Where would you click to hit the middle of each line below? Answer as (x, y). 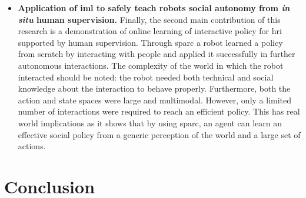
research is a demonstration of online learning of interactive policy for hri (150, 31)
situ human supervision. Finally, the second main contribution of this (149, 19)
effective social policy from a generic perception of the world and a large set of (159, 134)
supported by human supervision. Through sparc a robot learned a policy (150, 42)
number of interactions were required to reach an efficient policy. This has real (159, 111)
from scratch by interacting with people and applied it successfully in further (157, 54)
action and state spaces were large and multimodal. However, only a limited (155, 100)
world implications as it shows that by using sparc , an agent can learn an (150, 123)
